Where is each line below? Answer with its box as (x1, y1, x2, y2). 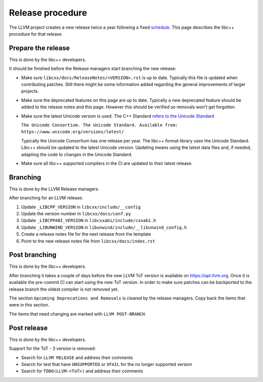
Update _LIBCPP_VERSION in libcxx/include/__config (21, 204, 141, 210)
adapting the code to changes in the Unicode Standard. (21, 151, 132, 157)
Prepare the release (9, 44, 70, 52)
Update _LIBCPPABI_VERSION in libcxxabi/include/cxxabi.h (21, 218, 156, 223)
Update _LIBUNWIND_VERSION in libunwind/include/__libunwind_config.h (21, 224, 187, 230)
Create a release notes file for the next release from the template (21, 231, 151, 237)
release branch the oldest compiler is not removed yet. (9, 286, 119, 292)
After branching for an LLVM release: (9, 195, 83, 201)
